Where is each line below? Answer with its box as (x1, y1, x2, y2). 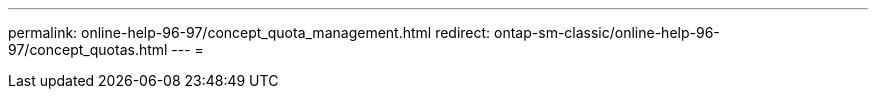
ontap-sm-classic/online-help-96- (494, 24, 720, 41)
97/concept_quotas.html (8, 41, 168, 58)
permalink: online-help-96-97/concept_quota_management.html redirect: (8, 24, 491, 41)
